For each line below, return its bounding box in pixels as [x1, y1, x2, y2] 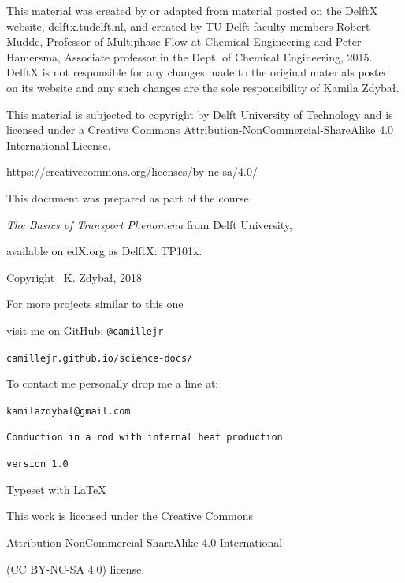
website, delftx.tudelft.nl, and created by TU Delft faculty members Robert [6, 17, 370, 34]
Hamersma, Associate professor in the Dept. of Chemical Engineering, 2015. [6, 48, 373, 65]
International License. [6, 136, 111, 153]
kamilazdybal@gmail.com [6, 405, 131, 417]
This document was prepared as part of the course [6, 189, 249, 206]
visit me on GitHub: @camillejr [6, 321, 164, 338]
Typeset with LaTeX [6, 481, 106, 497]
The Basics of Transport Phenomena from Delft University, [6, 216, 292, 232]
